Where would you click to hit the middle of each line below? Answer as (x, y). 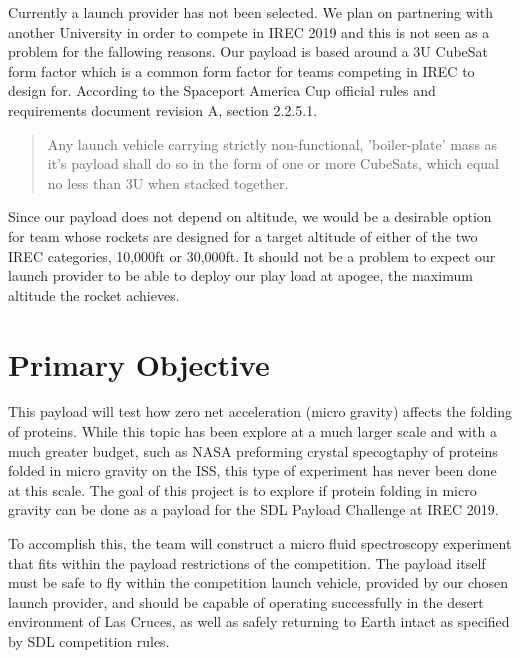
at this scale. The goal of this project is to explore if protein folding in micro (242, 489)
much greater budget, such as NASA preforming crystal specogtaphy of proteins (253, 450)
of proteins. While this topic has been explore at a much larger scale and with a (252, 431)
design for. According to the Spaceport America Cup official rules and (222, 90)
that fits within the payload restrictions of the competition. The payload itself (247, 562)
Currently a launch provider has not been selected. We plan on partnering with (250, 12)
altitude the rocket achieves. (94, 294)
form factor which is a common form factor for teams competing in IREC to (241, 70)
